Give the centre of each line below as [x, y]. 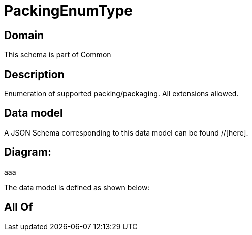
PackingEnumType [69, 11]
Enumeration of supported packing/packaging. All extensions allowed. [121, 94]
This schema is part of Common [58, 55]
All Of [19, 207]
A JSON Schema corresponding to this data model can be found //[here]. [126, 132]
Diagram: [28, 152]
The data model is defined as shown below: [77, 187]
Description [34, 74]
